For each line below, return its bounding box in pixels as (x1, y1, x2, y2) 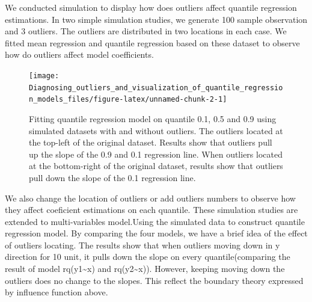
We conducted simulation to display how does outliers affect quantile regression (5, 1, 297, 13)
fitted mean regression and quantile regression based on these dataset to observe (5, 36, 300, 49)
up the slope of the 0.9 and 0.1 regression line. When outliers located (29, 147, 283, 160)
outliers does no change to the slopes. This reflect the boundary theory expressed (5, 274, 304, 286)
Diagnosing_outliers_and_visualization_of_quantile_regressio (29, 83, 283, 92)
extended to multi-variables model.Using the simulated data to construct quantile (5, 215, 305, 227)
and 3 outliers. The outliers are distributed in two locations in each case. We (5, 25, 287, 37)
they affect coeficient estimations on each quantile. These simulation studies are (5, 203, 298, 216)
